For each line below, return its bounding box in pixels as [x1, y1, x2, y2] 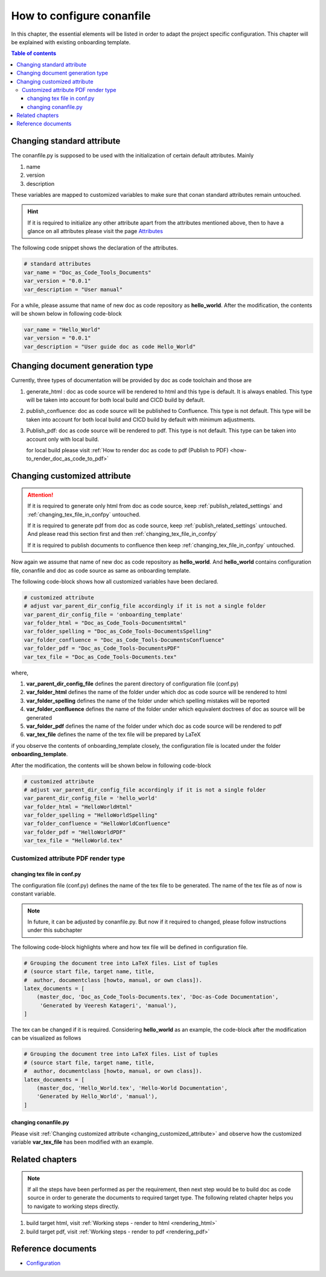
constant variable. [11, 890, 56, 897]
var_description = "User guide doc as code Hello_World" [24, 343, 196, 350]
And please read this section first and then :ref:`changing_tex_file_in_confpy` [27, 530, 218, 538]
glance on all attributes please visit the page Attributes [27, 228, 163, 235]
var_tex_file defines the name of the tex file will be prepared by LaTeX [26, 731, 201, 738]
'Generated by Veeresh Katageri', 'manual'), [39, 1002, 177, 1009]
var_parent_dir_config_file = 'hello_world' [24, 795, 158, 802]
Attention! [27, 491, 54, 498]
